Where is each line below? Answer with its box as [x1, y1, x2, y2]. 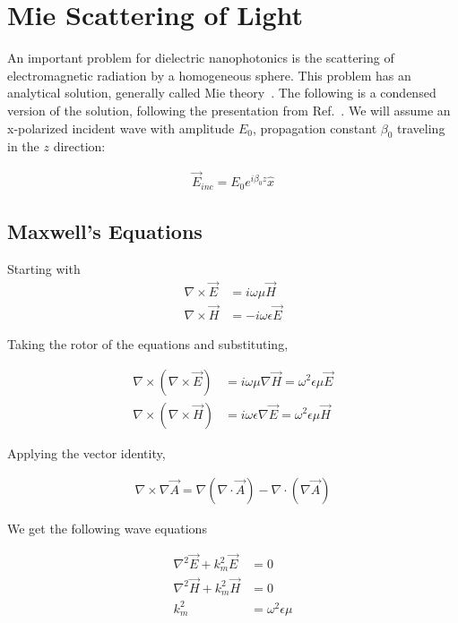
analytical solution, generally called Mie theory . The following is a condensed [7, 83, 436, 102]
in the [7, 137, 39, 156]
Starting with [7, 259, 81, 277]
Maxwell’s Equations [7, 217, 203, 244]
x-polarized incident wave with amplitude [7, 118, 235, 137]
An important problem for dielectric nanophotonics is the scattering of [7, 48, 394, 67]
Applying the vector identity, [7, 443, 166, 462]
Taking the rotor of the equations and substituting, [7, 334, 289, 353]
